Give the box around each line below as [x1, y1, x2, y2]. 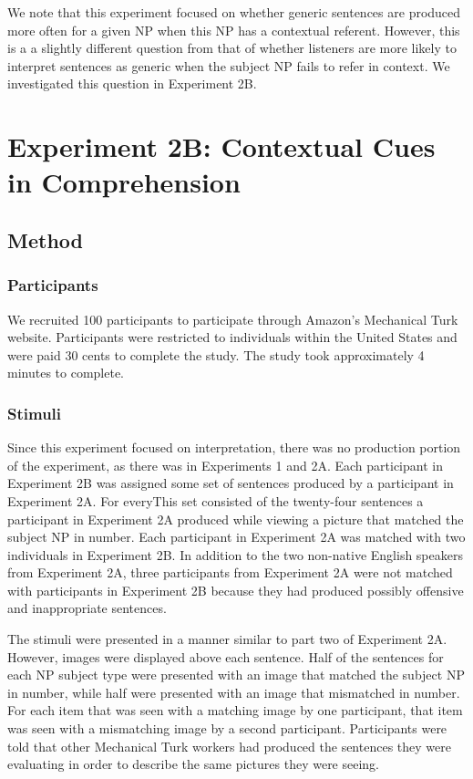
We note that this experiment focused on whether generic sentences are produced [7, 3, 461, 21]
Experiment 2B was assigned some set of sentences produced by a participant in [7, 473, 454, 493]
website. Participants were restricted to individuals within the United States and [7, 327, 458, 347]
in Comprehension [7, 163, 241, 201]
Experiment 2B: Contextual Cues [7, 128, 436, 165]
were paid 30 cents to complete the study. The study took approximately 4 [7, 345, 425, 364]
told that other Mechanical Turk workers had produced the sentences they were [7, 736, 451, 755]
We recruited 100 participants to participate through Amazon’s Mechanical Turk [7, 309, 458, 328]
